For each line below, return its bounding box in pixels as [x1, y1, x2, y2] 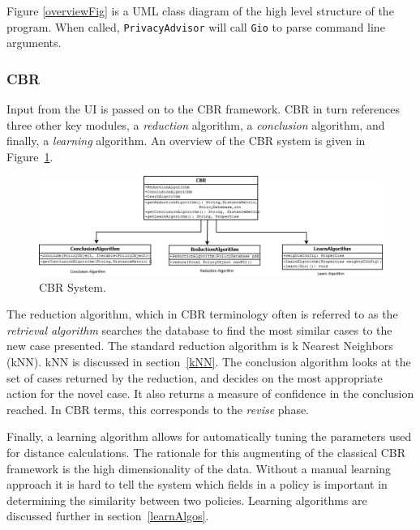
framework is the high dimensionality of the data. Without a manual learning [6, 459, 391, 477]
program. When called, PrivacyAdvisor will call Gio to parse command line [6, 18, 385, 35]
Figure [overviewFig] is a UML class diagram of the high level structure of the [6, 2, 394, 19]
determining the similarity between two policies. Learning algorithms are [6, 491, 367, 508]
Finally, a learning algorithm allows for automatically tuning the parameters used [6, 428, 412, 445]
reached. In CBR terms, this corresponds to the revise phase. [6, 400, 310, 417]
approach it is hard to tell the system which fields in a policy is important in [6, 476, 388, 493]
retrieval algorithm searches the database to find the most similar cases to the [6, 321, 392, 338]
